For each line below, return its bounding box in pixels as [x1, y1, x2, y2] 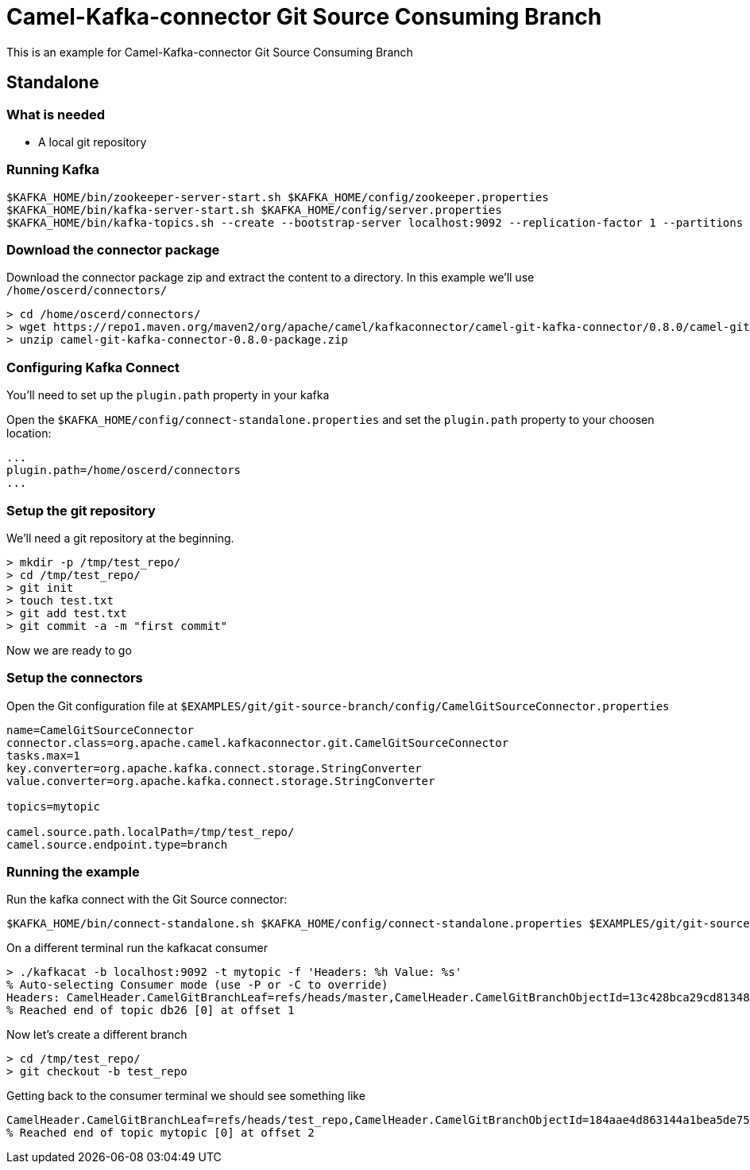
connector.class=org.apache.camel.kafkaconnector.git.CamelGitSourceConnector [6, 736, 509, 749]
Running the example [6, 864, 140, 880]
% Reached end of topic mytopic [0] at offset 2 [6, 1126, 315, 1140]
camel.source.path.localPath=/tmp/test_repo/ [6, 825, 295, 838]
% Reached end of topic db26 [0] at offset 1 [6, 1004, 295, 1017]
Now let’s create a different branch [6, 1028, 187, 1042]
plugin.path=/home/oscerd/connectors [6, 464, 242, 477]
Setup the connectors [6, 670, 143, 686]
